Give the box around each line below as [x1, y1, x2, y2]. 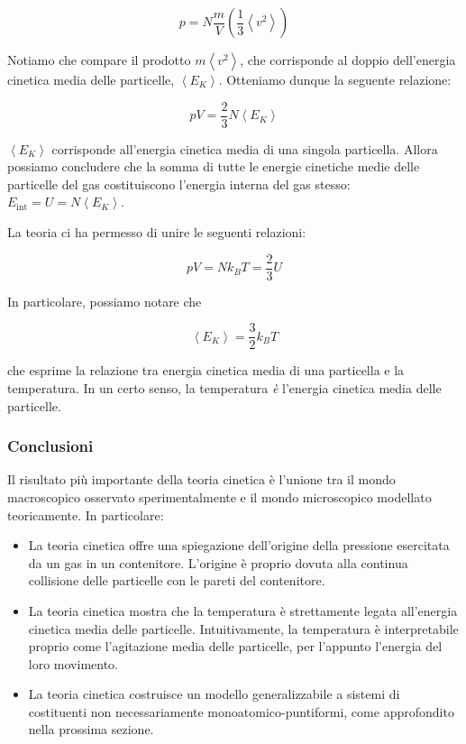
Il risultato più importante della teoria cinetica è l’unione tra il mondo [7, 470, 396, 489]
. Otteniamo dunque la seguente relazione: [218, 70, 452, 88]
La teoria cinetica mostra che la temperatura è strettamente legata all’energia [28, 601, 458, 620]
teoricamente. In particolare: [7, 505, 164, 524]
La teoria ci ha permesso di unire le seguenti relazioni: [7, 223, 306, 242]
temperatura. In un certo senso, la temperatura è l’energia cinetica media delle [7, 378, 442, 397]
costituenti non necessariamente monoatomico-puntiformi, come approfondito [28, 702, 454, 721]
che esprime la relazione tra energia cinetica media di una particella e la [7, 361, 405, 380]
